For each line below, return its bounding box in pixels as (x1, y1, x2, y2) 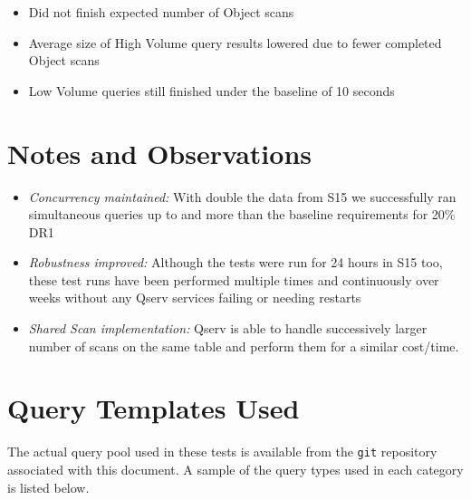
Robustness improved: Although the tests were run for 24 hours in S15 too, (28, 253, 443, 272)
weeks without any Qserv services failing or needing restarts (28, 288, 361, 307)
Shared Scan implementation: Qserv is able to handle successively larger (28, 319, 428, 338)
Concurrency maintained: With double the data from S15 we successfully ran (28, 187, 457, 206)
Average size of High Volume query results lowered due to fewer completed (28, 33, 442, 52)
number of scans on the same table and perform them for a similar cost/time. (28, 336, 459, 355)
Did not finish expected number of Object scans (28, 3, 294, 21)
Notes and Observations (7, 134, 312, 171)
